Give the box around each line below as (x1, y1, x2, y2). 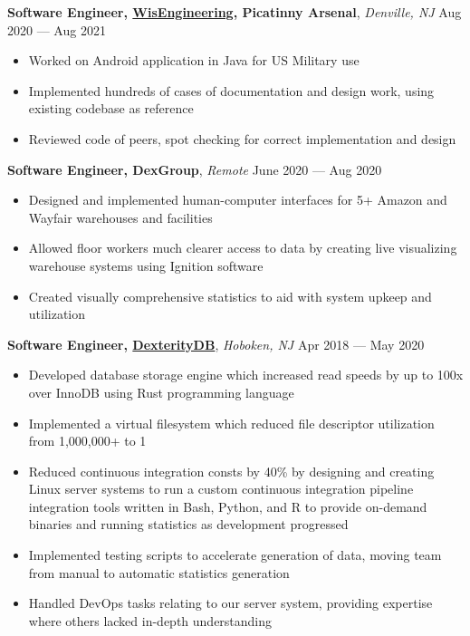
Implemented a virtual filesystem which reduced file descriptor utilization (28, 413, 435, 432)
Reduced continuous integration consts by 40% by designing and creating (28, 461, 435, 480)
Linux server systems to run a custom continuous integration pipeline (28, 479, 414, 498)
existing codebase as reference (28, 99, 194, 118)
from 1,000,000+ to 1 (28, 431, 147, 450)
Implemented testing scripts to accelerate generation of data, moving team (28, 545, 442, 564)
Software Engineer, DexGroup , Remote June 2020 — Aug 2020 (7, 159, 382, 178)
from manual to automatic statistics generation (28, 563, 290, 582)
